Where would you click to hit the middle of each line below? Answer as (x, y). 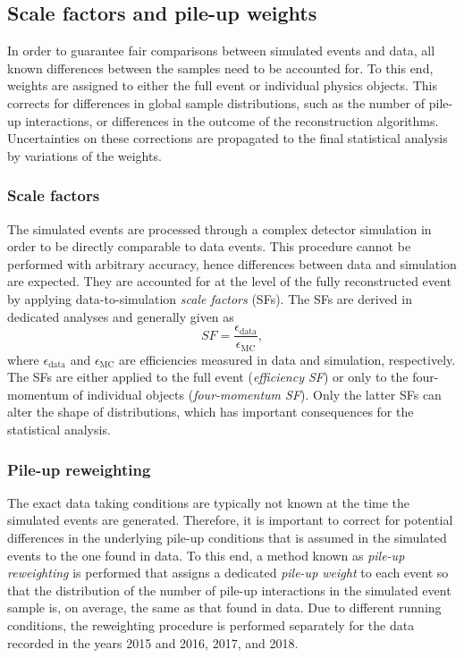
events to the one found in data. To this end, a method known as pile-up (206, 555)
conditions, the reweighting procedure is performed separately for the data (211, 625)
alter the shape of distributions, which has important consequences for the (211, 412)
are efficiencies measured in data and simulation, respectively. (287, 359)
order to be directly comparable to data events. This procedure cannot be (209, 246)
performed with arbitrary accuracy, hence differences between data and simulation (232, 263)
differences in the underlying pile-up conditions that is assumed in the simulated (227, 538)
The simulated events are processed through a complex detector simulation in (219, 228)
